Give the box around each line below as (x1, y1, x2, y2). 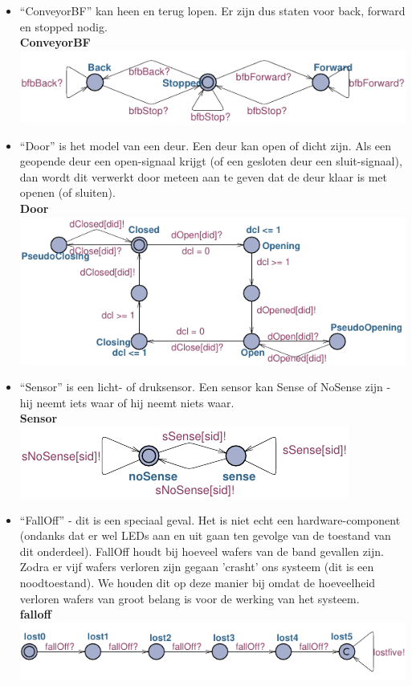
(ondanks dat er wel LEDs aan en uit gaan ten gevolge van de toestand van (19, 527, 391, 544)
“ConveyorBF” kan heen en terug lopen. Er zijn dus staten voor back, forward (19, 2, 406, 18)
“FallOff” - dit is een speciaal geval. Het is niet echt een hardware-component (19, 511, 401, 528)
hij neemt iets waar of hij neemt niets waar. (19, 394, 235, 410)
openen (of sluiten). (19, 184, 116, 201)
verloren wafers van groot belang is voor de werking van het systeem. (19, 590, 360, 606)
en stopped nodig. (19, 18, 108, 35)
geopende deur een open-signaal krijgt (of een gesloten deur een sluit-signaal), (19, 153, 402, 169)
